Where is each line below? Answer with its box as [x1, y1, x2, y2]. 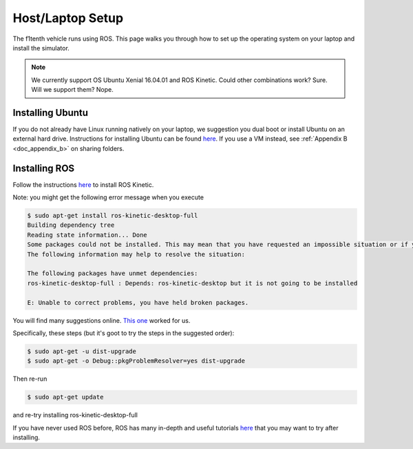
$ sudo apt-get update [27, 393, 104, 401]
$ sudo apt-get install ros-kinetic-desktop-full [27, 212, 198, 220]
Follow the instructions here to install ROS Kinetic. [12, 180, 154, 189]
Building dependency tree [27, 221, 115, 229]
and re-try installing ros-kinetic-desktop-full [12, 411, 138, 419]
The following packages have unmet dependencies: [27, 270, 198, 277]
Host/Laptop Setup [12, 10, 124, 26]
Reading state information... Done [27, 231, 147, 239]
